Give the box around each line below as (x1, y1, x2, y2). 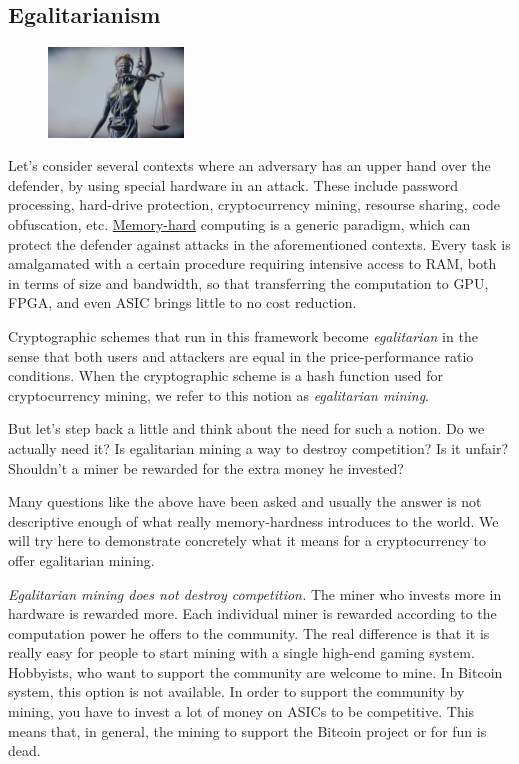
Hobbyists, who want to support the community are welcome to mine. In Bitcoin (8, 661, 503, 682)
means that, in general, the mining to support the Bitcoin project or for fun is (8, 720, 487, 741)
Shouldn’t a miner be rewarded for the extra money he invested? (8, 457, 404, 478)
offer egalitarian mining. (8, 549, 155, 570)
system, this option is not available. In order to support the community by (8, 681, 465, 702)
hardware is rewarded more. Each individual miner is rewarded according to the (8, 603, 497, 624)
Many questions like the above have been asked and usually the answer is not (8, 491, 482, 512)
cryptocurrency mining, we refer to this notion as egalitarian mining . (8, 384, 430, 405)
